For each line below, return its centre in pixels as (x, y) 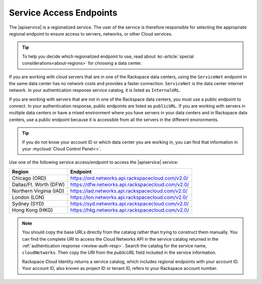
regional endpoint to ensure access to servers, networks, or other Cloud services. (91, 34)
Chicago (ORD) (29, 178)
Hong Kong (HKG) (33, 210)
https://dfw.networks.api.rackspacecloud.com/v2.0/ (130, 184)
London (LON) (28, 197)
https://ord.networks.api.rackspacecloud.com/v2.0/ (129, 178)
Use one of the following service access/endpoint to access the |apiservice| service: (94, 162)
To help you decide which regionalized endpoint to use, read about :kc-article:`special (108, 56)
